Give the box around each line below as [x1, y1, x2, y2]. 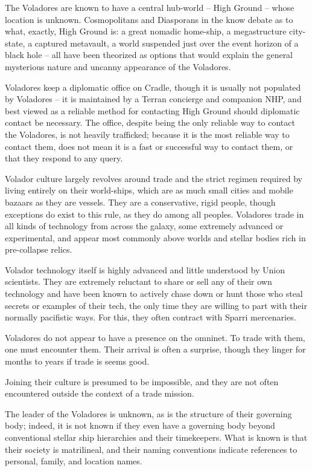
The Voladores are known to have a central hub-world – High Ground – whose [5, 1, 294, 13]
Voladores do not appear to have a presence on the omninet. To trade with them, [5, 331, 305, 343]
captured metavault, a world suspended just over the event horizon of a [34, 36, 299, 49]
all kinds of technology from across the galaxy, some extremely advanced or [5, 219, 284, 232]
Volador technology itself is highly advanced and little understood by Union [5, 263, 285, 276]
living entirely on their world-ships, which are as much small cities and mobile [5, 184, 293, 197]
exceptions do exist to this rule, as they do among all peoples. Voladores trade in [5, 207, 304, 220]
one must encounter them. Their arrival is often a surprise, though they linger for [5, 343, 306, 356]
